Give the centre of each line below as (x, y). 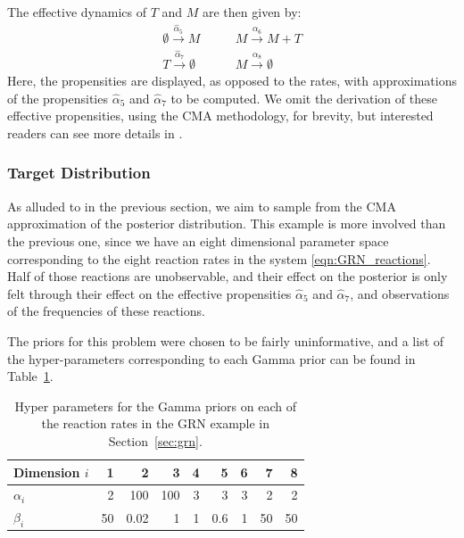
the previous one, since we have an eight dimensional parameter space (198, 240)
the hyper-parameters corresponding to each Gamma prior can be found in (211, 358)
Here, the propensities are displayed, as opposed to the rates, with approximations (232, 81)
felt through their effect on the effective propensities (149, 293)
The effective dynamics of (77, 12)
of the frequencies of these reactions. (106, 311)
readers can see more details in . (95, 132)
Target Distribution (79, 173)
